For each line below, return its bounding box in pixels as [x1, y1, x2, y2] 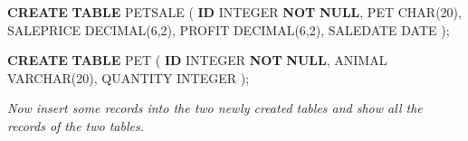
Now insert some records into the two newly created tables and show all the [7, 99, 423, 117]
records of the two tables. [7, 116, 145, 135]
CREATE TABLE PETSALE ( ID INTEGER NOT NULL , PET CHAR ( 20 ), [7, 3, 462, 21]
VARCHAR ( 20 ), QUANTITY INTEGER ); [7, 68, 250, 87]
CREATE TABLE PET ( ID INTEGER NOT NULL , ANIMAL [7, 51, 387, 70]
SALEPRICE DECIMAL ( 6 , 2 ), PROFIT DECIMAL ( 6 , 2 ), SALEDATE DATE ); [7, 20, 450, 39]
